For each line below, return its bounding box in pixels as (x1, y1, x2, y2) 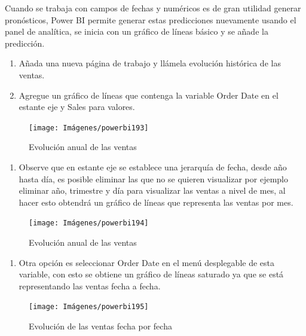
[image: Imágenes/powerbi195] (29, 303, 149, 311)
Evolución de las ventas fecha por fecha (29, 320, 172, 332)
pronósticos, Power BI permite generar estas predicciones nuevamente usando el (5, 13, 296, 26)
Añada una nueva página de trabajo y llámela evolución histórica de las (19, 57, 281, 69)
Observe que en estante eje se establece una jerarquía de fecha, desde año (19, 161, 287, 173)
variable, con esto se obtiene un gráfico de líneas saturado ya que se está (19, 268, 284, 280)
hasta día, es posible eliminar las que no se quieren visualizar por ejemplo (19, 172, 288, 185)
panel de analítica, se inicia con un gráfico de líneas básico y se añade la (5, 25, 268, 38)
